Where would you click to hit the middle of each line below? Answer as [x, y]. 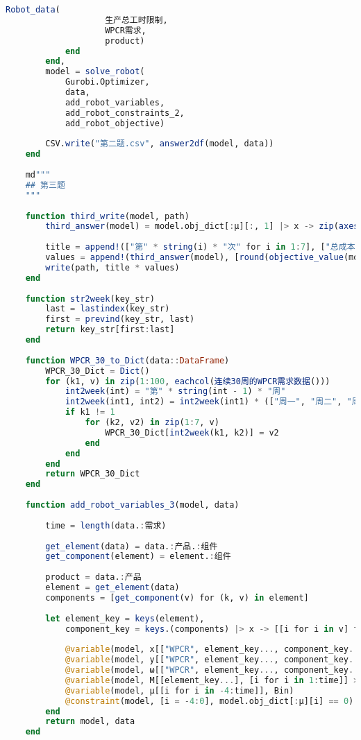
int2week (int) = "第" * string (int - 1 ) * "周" [175, 391]
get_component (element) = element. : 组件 [138, 557]
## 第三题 [45, 185]
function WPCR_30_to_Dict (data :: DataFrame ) [127, 360]
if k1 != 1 [90, 412]
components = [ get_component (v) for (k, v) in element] [177, 597]
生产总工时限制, [136, 20]
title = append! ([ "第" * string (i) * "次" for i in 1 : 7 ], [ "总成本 [200, 247]
